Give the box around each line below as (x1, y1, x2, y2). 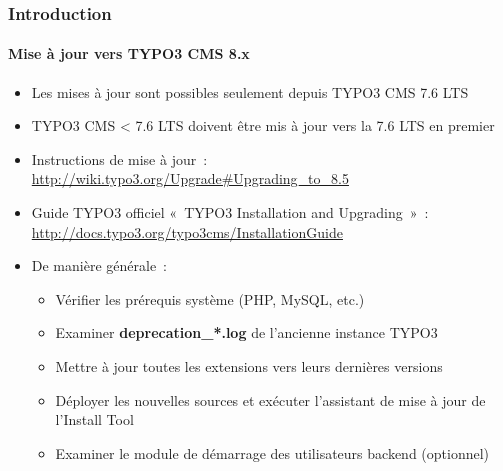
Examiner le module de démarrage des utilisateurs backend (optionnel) (55, 442, 490, 463)
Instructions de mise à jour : (31, 148, 208, 169)
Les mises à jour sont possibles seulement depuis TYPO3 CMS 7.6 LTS (31, 81, 469, 102)
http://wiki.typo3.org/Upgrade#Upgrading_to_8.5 (31, 168, 349, 189)
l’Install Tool (55, 409, 134, 430)
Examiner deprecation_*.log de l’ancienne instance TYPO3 (55, 322, 438, 343)
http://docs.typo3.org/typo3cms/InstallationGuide (31, 221, 343, 242)
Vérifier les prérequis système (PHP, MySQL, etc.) (55, 288, 365, 309)
